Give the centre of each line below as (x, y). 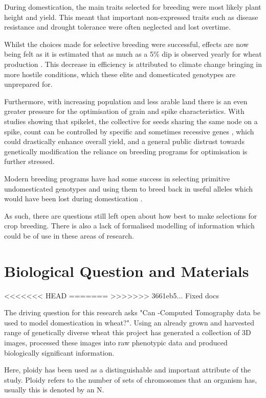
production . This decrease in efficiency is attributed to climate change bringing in (133, 64)
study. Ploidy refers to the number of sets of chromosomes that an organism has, (131, 379)
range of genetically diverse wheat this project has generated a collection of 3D (128, 332)
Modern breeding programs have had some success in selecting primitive (117, 178)
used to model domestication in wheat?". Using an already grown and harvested (129, 322)
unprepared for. (28, 84)
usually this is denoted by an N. (54, 390)
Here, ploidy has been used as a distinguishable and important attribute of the (127, 370)
